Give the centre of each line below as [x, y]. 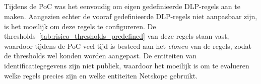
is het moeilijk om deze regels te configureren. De [80, 26]
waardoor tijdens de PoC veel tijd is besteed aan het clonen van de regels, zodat [128, 46]
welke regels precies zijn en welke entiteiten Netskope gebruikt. [101, 75]
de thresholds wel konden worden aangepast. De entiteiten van [100, 56]
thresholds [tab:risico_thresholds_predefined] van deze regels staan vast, [117, 36]
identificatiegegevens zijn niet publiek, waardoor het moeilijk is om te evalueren [127, 65]
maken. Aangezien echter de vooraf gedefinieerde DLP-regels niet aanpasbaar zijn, [131, 16]
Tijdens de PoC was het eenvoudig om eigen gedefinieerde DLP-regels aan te [122, 6]
